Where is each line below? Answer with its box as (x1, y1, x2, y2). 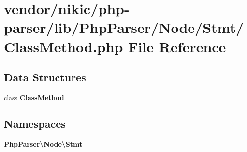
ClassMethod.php (4, 36, 123, 56)
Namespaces (4, 116, 66, 131)
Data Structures (4, 70, 86, 85)
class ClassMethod (4, 92, 64, 102)
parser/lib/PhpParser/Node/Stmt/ (4, 17, 244, 37)
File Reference (128, 36, 226, 56)
